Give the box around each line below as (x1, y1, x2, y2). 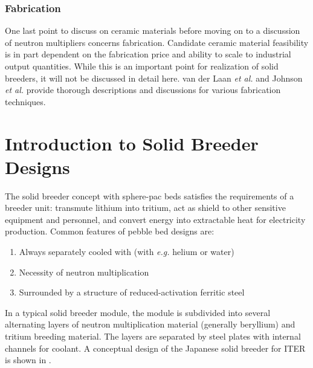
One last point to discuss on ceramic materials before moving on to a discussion (5, 24, 300, 37)
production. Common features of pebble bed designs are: (5, 225, 215, 237)
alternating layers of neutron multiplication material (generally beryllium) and (5, 318, 295, 331)
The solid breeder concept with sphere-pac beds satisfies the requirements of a (5, 189, 294, 202)
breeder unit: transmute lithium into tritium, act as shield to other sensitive (5, 201, 286, 214)
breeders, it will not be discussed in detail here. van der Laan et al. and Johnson (5, 71, 303, 84)
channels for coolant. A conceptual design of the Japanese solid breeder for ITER (5, 341, 306, 354)
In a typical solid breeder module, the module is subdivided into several (5, 306, 271, 318)
